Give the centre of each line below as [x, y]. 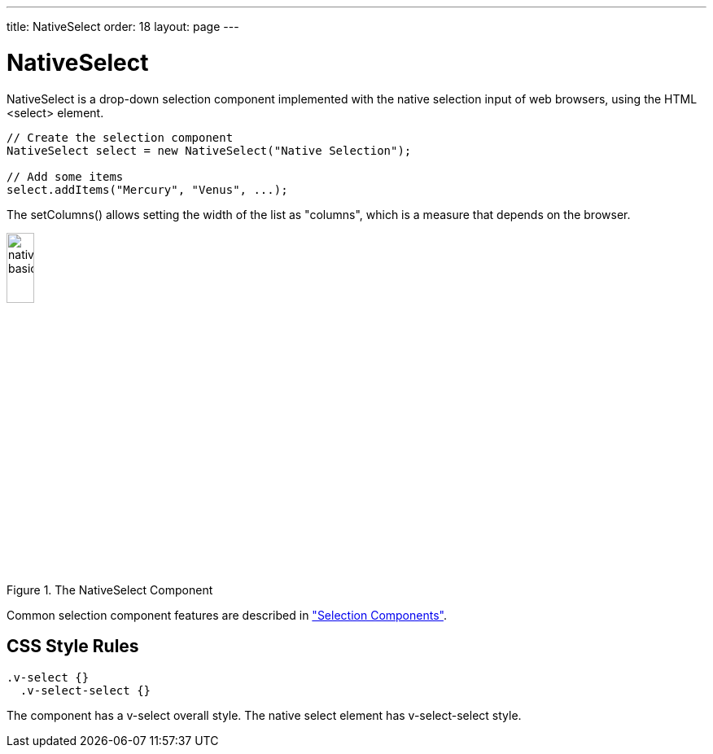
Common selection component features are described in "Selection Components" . [227, 615]
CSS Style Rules [73, 647]
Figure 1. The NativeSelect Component [110, 590]
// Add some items [65, 176]
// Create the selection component [120, 137]
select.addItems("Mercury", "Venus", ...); [147, 189]
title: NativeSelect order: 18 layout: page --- [123, 26]
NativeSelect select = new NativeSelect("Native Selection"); [209, 150]
